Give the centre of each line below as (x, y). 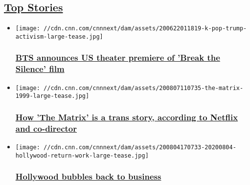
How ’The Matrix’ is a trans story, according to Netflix (127, 117)
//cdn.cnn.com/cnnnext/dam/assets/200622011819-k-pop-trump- (145, 29)
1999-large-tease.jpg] (52, 96)
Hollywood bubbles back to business (88, 176)
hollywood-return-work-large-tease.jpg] (82, 155)
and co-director (46, 128)
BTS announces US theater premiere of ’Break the (118, 58)
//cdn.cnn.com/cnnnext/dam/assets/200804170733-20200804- (140, 148)
